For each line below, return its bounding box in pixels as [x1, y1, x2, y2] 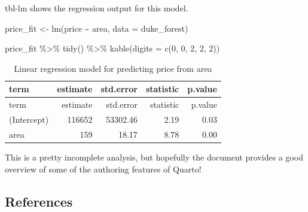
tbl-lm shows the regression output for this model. [5, 2, 188, 14]
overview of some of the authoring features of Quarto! [5, 162, 202, 175]
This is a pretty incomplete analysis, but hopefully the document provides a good [5, 151, 304, 163]
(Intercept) [9, 113, 49, 126]
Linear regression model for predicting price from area [14, 62, 212, 74]
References [5, 192, 73, 210]
